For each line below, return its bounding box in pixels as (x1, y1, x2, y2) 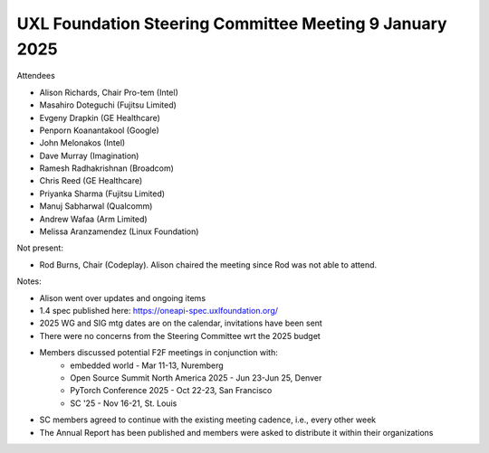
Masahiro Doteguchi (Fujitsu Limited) (39, 99, 177, 110)
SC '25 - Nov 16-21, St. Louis (70, 398, 177, 409)
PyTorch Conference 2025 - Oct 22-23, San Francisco (70, 385, 273, 396)
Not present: (16, 242, 63, 253)
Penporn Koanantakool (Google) (39, 125, 160, 136)
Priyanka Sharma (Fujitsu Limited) (39, 188, 166, 199)
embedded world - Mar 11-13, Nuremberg (70, 360, 224, 371)
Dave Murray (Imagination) (39, 150, 139, 161)
